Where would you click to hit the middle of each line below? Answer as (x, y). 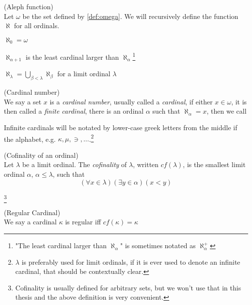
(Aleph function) (29, 6)
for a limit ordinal (84, 74)
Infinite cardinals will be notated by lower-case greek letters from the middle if (121, 127)
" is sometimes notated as (158, 246)
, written (146, 164)
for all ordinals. (37, 25)
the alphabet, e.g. (30, 139)
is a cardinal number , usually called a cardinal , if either (131, 101)
